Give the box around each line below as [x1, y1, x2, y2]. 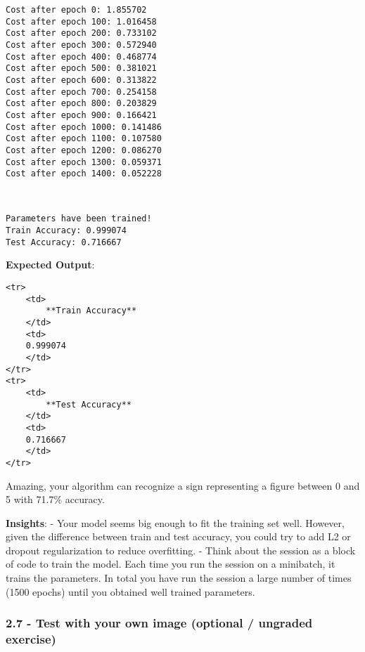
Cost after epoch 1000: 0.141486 [6, 122, 162, 132]
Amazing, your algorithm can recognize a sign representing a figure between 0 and [6, 478, 360, 493]
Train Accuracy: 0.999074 [6, 226, 127, 236]
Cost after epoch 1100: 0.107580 [6, 133, 162, 144]
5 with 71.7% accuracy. [6, 492, 105, 507]
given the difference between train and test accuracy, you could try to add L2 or [6, 529, 351, 544]
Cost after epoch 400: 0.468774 [6, 51, 157, 62]
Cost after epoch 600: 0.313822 [6, 74, 157, 85]
